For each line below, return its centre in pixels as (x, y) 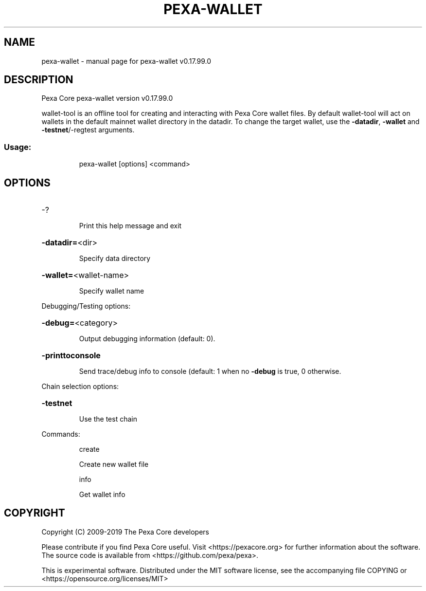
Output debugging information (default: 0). (147, 339)
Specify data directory (115, 259)
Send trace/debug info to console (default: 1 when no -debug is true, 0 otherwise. (210, 371)
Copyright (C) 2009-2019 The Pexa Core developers (125, 532)
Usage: (18, 147)
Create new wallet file (114, 464)
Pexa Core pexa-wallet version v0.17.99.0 (107, 98)
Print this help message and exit (130, 226)
